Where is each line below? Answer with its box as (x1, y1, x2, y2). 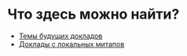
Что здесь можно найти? (7, 5, 180, 23)
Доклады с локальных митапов (18, 39, 125, 48)
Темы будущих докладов (18, 31, 103, 40)
